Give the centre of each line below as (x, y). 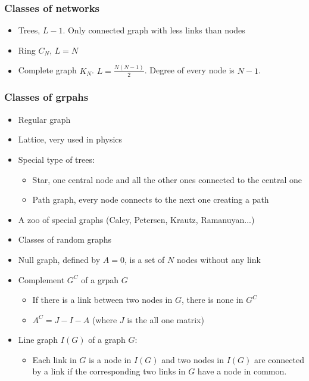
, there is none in (212, 300)
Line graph (38, 340)
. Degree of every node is (189, 70)
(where (104, 319)
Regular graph (44, 119)
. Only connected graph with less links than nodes (154, 30)
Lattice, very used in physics (70, 139)
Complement (41, 279)
